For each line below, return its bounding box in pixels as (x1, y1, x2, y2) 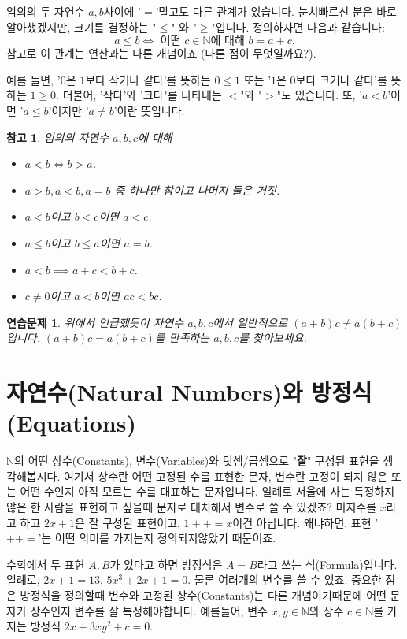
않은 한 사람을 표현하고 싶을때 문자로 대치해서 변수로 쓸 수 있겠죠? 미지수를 (6, 499, 377, 515)
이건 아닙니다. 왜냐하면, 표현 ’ (232, 514, 379, 530)
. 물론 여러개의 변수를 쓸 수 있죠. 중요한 (187, 571, 382, 588)
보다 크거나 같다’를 (295, 71, 387, 87)
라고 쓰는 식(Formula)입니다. (257, 555, 398, 572)
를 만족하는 (154, 329, 210, 346)
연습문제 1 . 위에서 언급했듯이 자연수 (6, 314, 184, 330)
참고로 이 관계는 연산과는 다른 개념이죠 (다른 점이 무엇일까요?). (6, 45, 316, 61)
